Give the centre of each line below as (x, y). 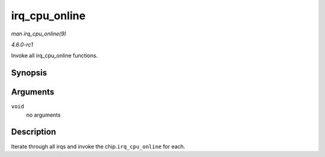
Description (34, 132)
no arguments (43, 115)
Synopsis (29, 73)
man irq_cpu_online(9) (39, 34)
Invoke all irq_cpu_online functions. (54, 56)
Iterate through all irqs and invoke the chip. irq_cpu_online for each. (98, 146)
